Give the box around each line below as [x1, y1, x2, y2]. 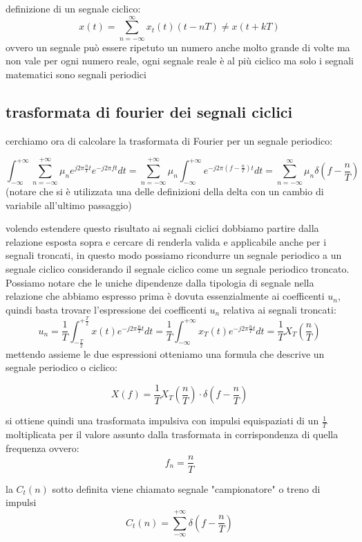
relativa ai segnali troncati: [222, 302, 336, 316]
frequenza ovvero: [6, 440, 79, 455]
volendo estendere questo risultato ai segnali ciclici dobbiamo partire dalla [6, 221, 319, 235]
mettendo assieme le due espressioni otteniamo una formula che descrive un [6, 346, 325, 361]
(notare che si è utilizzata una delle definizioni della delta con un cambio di [6, 183, 324, 198]
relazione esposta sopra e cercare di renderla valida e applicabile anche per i [6, 234, 327, 249]
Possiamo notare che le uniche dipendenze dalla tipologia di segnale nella [6, 275, 314, 289]
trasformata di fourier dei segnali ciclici [6, 100, 293, 122]
